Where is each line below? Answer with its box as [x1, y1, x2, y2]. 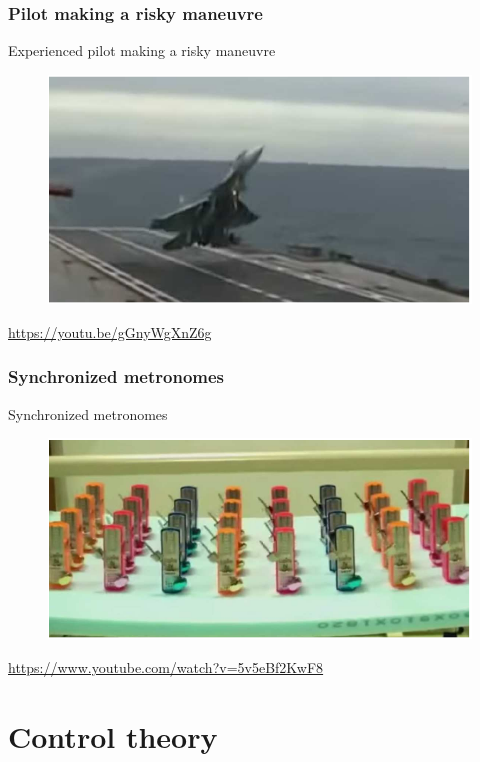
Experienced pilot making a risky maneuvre [8, 40, 276, 61]
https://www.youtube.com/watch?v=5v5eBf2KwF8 [8, 656, 324, 677]
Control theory [8, 715, 218, 756]
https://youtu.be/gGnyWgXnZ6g [8, 321, 212, 342]
